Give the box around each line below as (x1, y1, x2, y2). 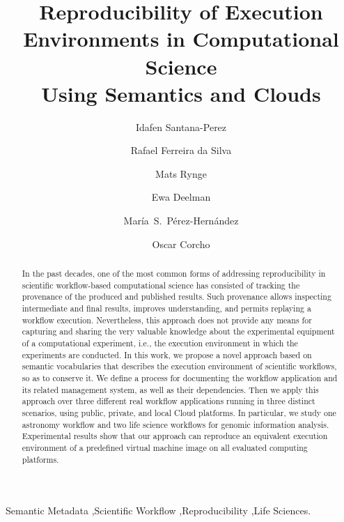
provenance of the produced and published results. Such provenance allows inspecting (22, 291, 331, 302)
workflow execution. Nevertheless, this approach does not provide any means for (22, 314, 312, 325)
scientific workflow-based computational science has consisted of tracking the (22, 279, 300, 291)
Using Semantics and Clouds (41, 79, 321, 107)
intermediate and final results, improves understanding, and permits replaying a (22, 302, 311, 314)
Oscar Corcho (152, 236, 210, 251)
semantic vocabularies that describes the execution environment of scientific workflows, (22, 360, 337, 372)
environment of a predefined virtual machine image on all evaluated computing (22, 441, 308, 453)
